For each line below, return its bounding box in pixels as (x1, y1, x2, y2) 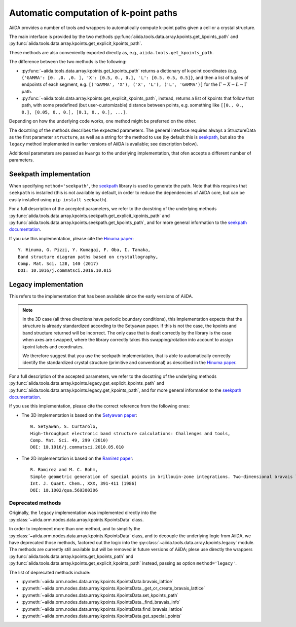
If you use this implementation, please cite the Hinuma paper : (9, 235, 134, 241)
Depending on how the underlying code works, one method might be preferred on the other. (9, 118, 197, 124)
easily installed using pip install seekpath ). (9, 196, 108, 202)
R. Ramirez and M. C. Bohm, (30, 467, 98, 473)
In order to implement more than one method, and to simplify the (9, 526, 141, 532)
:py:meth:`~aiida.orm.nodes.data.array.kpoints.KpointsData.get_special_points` (21, 613, 182, 619)
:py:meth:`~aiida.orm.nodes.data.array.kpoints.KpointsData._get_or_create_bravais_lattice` (21, 585, 205, 591)
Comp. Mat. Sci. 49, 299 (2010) (30, 437, 109, 443)
